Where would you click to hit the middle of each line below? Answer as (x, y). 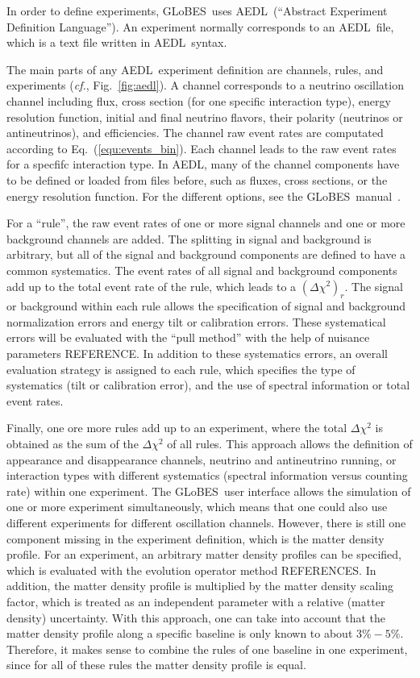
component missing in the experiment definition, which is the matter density (195, 538)
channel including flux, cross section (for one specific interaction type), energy (199, 100)
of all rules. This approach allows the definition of (290, 444)
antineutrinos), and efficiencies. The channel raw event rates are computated (195, 133)
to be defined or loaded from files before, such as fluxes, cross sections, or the (197, 179)
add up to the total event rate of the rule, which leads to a (152, 286)
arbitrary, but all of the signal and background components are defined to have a (206, 254)
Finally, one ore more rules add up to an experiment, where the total (177, 428)
